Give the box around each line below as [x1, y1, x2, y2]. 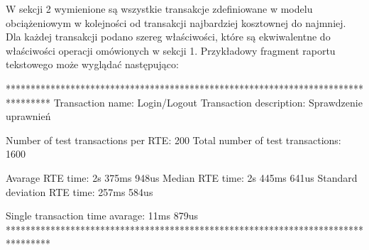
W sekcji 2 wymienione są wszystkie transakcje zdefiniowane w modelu [6, 1, 313, 16]
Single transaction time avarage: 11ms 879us [6, 208, 198, 223]
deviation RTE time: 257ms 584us [6, 184, 153, 199]
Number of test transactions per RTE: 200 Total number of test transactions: [6, 132, 341, 147]
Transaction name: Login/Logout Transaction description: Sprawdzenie [53, 94, 363, 109]
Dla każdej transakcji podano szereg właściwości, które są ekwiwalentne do [6, 29, 331, 44]
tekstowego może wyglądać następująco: [6, 57, 179, 72]
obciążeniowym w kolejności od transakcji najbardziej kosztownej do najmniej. [6, 15, 346, 30]
